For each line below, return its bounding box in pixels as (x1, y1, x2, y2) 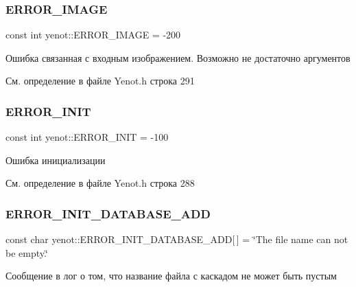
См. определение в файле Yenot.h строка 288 (5, 176, 195, 190)
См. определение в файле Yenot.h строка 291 (5, 73, 195, 88)
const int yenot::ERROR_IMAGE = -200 (5, 27, 181, 42)
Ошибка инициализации (5, 152, 106, 167)
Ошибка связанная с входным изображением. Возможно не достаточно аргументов (5, 50, 351, 65)
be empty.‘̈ (5, 245, 48, 260)
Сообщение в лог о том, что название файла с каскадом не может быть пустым (5, 268, 337, 283)
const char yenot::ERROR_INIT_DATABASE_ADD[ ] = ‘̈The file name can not (5, 232, 348, 246)
